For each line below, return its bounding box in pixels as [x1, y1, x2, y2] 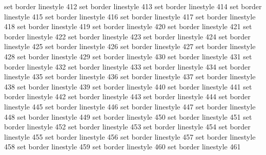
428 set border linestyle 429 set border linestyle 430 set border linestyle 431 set [4, 51, 252, 61]
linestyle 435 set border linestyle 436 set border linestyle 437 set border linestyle [4, 71, 256, 82]
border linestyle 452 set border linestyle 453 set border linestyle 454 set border [4, 121, 251, 132]
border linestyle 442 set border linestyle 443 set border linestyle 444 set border [4, 91, 251, 102]
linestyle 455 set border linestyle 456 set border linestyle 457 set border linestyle [4, 131, 256, 142]
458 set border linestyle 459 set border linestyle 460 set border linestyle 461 [4, 141, 241, 152]
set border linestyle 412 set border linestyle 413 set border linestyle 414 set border [4, 1, 262, 11]
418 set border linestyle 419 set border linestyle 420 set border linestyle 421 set [4, 21, 252, 32]
